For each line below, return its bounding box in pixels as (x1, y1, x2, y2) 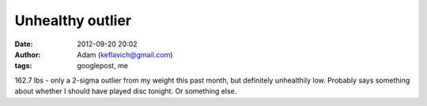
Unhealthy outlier (14, 12, 132, 29)
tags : (14, 61, 32, 71)
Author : (14, 49, 41, 59)
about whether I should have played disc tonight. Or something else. (14, 86, 237, 96)
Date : (14, 39, 33, 49)
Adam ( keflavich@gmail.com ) (77, 49, 173, 59)
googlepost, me (77, 61, 128, 71)
